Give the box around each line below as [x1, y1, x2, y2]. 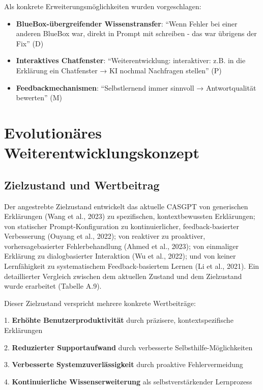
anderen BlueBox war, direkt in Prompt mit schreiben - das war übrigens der [16, 28, 257, 39]
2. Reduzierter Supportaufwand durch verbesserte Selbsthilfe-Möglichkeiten [4, 342, 253, 352]
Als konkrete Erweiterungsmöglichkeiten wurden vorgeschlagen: [4, 1, 201, 11]
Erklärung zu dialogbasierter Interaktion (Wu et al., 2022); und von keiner [4, 250, 236, 261]
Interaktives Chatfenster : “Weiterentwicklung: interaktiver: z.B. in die [16, 55, 246, 66]
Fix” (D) [16, 38, 44, 48]
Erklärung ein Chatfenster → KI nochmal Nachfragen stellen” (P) [16, 65, 222, 75]
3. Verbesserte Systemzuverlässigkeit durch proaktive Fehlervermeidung [4, 359, 243, 370]
